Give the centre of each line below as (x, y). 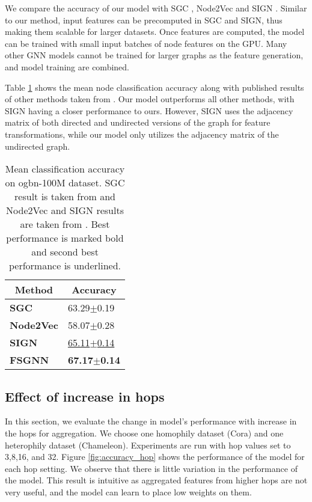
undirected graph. (38, 146)
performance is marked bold (65, 238)
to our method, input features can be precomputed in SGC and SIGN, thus (144, 20)
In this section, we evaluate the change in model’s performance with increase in (151, 421)
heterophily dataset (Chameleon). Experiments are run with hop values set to (148, 445)
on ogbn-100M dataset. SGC (65, 183)
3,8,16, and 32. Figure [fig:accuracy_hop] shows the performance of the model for (155, 457)
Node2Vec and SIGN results (65, 210)
